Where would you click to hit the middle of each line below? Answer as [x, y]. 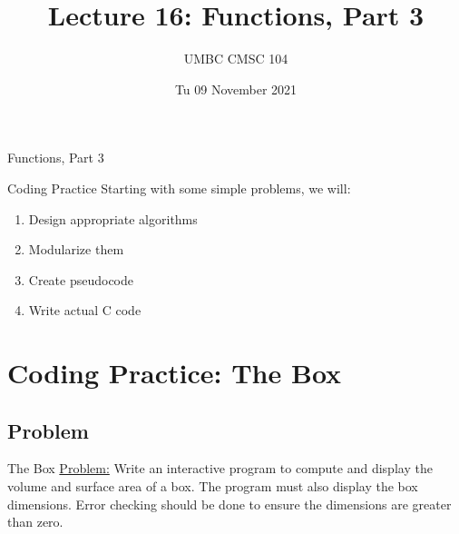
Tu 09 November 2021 [236, 89]
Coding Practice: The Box [175, 373]
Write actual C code [85, 310]
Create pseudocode [81, 279]
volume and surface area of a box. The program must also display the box [213, 486]
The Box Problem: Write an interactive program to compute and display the [220, 468]
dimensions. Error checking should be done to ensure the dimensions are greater [229, 504]
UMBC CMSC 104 [236, 59]
